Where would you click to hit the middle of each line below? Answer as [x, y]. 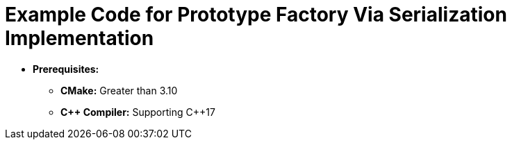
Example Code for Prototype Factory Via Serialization [256, 15]
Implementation [80, 38]
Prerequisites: [66, 69]
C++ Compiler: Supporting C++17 [138, 112]
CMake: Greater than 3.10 [119, 90]
